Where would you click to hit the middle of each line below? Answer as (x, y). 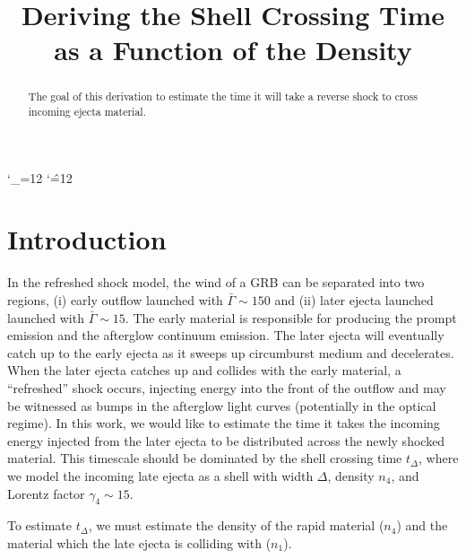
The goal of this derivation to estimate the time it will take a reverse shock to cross (223, 96)
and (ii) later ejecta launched (354, 299)
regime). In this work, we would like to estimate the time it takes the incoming (224, 423)
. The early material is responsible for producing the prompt (291, 317)
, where (439, 458)
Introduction (87, 239)
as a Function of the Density (233, 50)
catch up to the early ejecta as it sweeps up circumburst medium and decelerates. (231, 352)
